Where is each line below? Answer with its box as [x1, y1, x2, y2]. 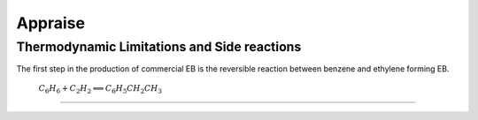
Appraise [16, 13, 86, 33]
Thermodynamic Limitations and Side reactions [16, 39, 302, 55]
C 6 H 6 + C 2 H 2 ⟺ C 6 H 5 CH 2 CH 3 [38, 83, 163, 95]
